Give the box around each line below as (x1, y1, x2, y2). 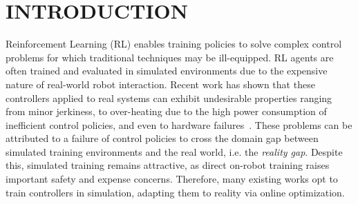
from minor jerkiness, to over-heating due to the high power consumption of (6, 104, 327, 119)
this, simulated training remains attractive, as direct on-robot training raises (6, 158, 330, 172)
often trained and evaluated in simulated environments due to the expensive (6, 63, 328, 78)
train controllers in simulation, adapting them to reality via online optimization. (6, 185, 345, 199)
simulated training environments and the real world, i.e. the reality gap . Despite (6, 144, 343, 159)
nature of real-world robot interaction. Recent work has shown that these (6, 76, 315, 91)
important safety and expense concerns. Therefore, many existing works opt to (6, 172, 338, 186)
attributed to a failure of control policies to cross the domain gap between (6, 131, 319, 145)
